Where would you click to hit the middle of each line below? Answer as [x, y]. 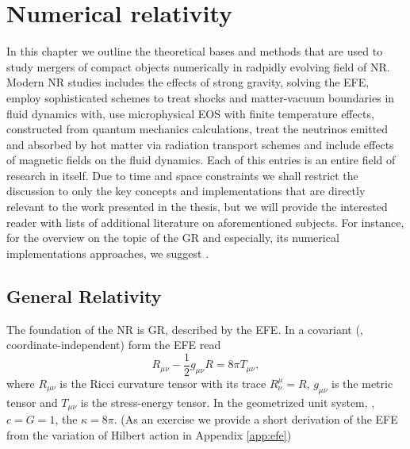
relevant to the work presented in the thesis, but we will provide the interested [197, 207]
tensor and [32, 402]
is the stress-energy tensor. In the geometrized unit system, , [228, 402]
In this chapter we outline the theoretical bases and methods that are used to [195, 51]
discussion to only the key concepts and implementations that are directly [186, 191]
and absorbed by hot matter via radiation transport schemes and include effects [200, 144]
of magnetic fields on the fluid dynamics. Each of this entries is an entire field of [201, 160]
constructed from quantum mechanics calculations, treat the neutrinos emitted [197, 129]
